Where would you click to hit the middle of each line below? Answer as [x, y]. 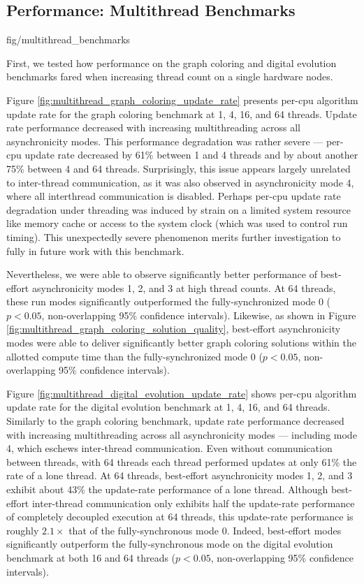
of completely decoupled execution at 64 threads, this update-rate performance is [180, 517]
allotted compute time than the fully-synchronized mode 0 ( [134, 356]
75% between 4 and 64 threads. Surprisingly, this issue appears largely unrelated [179, 168]
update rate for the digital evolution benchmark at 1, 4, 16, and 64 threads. [168, 407]
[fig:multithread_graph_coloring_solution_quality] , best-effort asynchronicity [174, 329]
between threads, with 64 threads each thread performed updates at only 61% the [182, 461]
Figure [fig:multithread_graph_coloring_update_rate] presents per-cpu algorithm [182, 100]
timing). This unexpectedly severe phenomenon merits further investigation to [174, 236]
